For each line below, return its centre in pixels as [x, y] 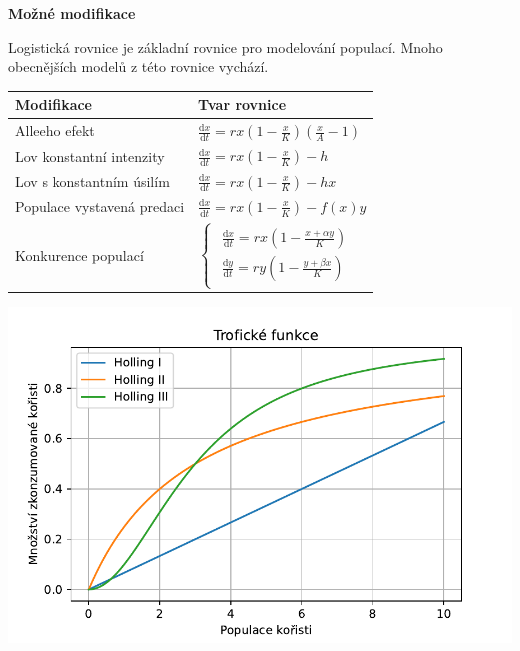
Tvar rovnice [242, 104]
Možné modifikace [72, 13]
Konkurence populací [79, 254]
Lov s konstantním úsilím [92, 180]
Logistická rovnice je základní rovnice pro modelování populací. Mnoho [225, 46]
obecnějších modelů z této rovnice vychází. [138, 66]
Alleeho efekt [55, 130]
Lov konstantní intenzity [90, 155]
